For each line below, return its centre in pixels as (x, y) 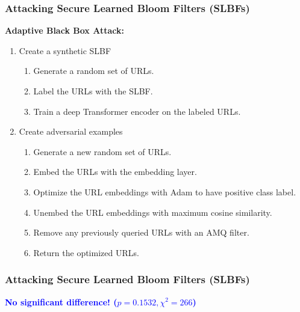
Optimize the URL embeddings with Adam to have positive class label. (165, 191)
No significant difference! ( (61, 301)
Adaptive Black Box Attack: (64, 30)
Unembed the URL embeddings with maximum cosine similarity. (153, 212)
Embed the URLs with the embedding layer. (115, 172)
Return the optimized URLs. (86, 252)
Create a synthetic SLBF (65, 50)
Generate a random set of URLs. (94, 71)
